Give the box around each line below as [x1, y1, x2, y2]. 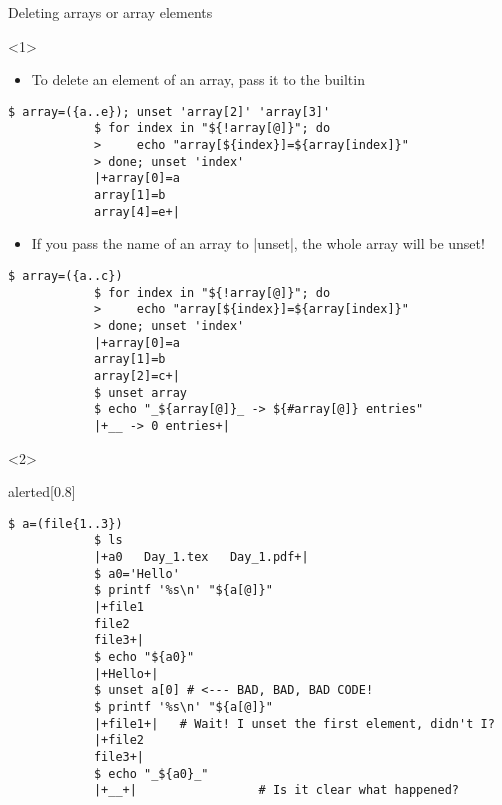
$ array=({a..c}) [8, 268, 123, 283]
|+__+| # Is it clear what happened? [93, 783, 460, 798]
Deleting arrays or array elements [8, 2, 213, 22]
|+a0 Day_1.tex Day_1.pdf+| [93, 550, 309, 565]
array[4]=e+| [93, 204, 180, 219]
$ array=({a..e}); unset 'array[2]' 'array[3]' [8, 104, 331, 119]
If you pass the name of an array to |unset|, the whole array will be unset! [31, 233, 485, 254]
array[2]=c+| [93, 368, 180, 383]
